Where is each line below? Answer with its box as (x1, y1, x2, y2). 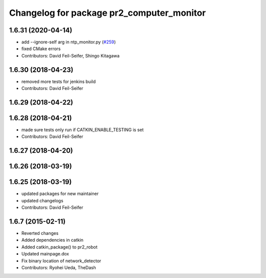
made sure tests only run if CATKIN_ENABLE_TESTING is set (21, 127, 144, 133)
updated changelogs (21, 197, 64, 203)
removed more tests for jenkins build (21, 79, 96, 84)
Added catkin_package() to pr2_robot (21, 244, 98, 250)
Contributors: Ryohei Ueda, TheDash (21, 265, 96, 271)
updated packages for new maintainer (21, 191, 99, 196)
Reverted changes (21, 230, 59, 236)
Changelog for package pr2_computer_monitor (9, 7, 206, 18)
